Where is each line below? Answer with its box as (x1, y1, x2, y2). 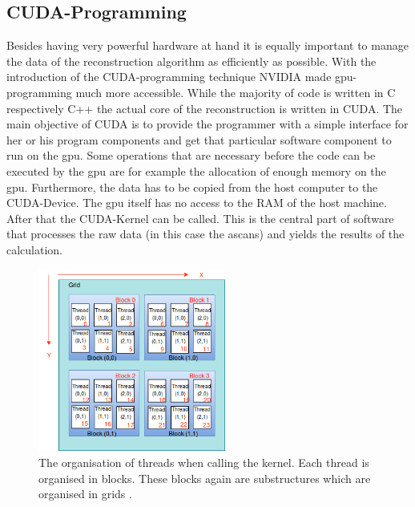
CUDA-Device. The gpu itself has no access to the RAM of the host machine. (6, 194, 387, 211)
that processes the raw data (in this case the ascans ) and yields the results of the (6, 225, 405, 242)
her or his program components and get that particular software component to (6, 131, 392, 148)
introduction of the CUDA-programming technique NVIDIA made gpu (6, 68, 353, 85)
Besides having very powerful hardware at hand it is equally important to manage (6, 37, 409, 54)
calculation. (6, 241, 63, 258)
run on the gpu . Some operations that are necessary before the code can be (6, 147, 376, 164)
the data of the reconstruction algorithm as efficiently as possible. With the (6, 52, 377, 69)
